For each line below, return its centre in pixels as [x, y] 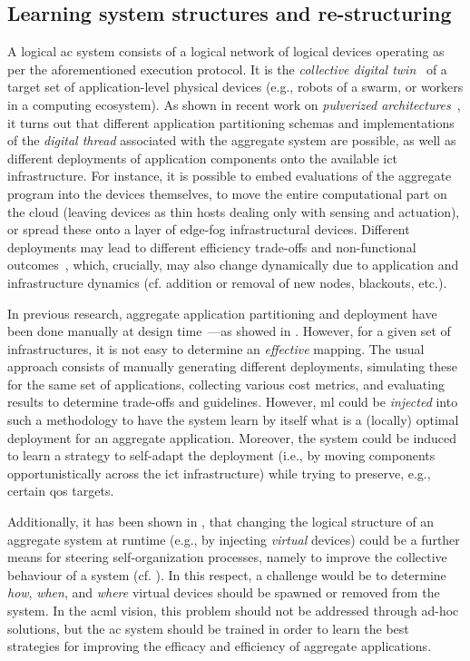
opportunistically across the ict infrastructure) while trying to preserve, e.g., [219, 473]
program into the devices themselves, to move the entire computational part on [227, 193]
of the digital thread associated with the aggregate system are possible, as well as [232, 140]
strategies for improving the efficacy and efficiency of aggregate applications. [220, 646]
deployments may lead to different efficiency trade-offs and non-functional [212, 247]
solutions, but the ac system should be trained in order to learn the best [208, 628]
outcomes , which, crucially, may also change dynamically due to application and [233, 265]
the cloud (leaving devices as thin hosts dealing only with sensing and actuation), [234, 211]
